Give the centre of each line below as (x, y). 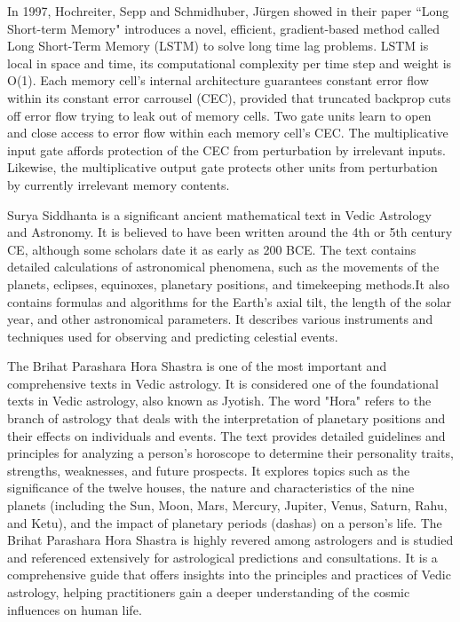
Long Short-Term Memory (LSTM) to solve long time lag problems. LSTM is (218, 46)
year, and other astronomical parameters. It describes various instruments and (220, 319)
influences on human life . (75, 609)
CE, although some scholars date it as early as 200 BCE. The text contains (212, 249)
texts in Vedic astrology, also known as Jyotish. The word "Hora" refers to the (219, 401)
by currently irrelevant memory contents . (119, 184)
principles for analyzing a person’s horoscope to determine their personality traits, (230, 453)
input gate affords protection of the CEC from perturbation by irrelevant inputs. (226, 150)
